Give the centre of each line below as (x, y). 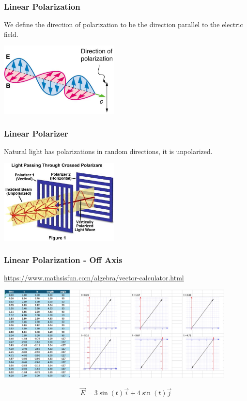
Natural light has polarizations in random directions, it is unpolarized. (108, 151)
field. (11, 34)
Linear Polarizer (36, 133)
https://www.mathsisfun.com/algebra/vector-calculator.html (94, 278)
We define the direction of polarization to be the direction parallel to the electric (123, 24)
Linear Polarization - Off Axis (63, 259)
